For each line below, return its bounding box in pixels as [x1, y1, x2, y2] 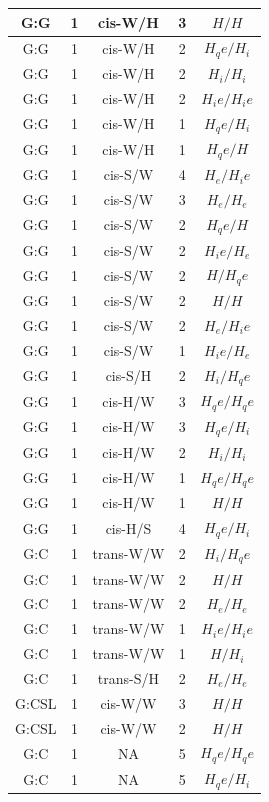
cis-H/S [105, 517, 152, 538]
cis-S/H [105, 365, 152, 386]
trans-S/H [97, 667, 160, 688]
